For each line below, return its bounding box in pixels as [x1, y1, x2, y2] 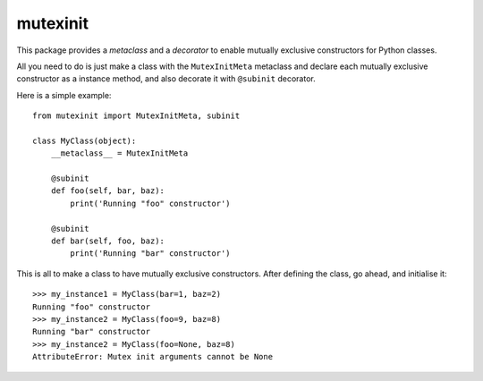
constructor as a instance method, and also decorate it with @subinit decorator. [16, 73, 317, 84]
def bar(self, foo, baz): [50, 236, 165, 246]
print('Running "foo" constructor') [70, 198, 232, 208]
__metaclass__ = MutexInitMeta [50, 148, 189, 158]
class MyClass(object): [32, 135, 137, 146]
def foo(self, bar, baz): [50, 186, 165, 196]
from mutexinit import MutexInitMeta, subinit [32, 111, 241, 121]
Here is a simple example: [16, 89, 112, 100]
